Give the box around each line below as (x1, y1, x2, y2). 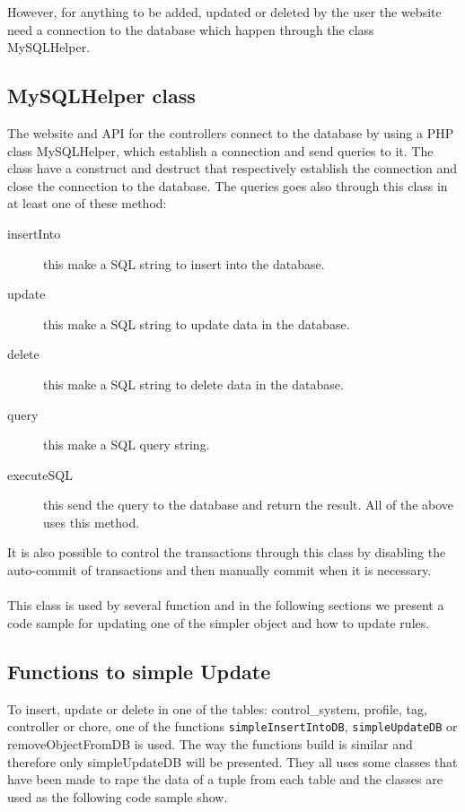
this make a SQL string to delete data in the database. (43, 374, 344, 393)
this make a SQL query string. (43, 435, 210, 454)
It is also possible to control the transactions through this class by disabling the (7, 543, 446, 562)
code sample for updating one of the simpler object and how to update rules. (7, 613, 430, 632)
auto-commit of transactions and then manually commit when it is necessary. (7, 561, 432, 580)
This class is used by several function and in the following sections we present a (7, 596, 444, 615)
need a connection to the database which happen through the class (7, 20, 374, 39)
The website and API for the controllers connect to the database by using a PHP (7, 123, 454, 142)
